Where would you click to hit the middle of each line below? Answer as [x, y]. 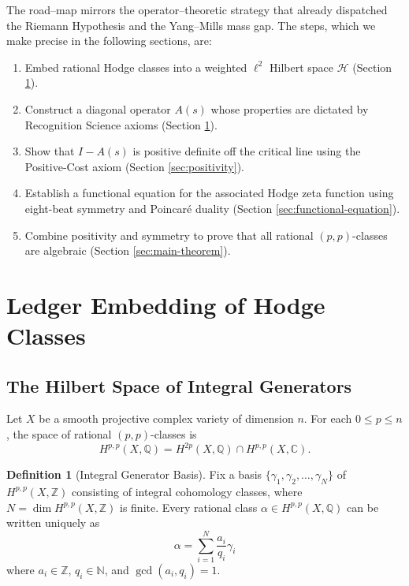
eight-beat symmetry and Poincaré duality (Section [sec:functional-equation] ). [212, 208]
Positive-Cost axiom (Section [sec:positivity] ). [134, 166]
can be [363, 507]
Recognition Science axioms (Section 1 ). [121, 124]
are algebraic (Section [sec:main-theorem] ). [128, 250]
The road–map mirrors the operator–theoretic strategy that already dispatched [197, 9]
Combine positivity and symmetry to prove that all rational [169, 235]
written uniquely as [53, 523]
